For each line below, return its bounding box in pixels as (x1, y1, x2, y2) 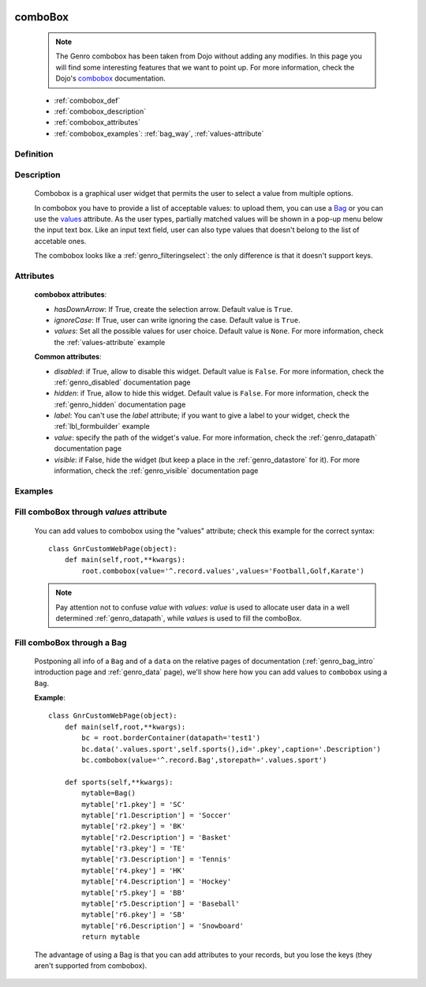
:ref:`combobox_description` (54, 107, 146, 116)
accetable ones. (34, 236, 87, 246)
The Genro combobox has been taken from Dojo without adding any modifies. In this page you (55, 51, 362, 61)
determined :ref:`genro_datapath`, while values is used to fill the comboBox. (55, 613, 302, 623)
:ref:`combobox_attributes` (54, 118, 141, 127)
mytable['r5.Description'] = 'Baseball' (81, 899, 240, 908)
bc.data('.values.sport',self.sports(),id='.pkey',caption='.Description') (81, 745, 382, 753)
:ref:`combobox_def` (54, 96, 121, 105)
